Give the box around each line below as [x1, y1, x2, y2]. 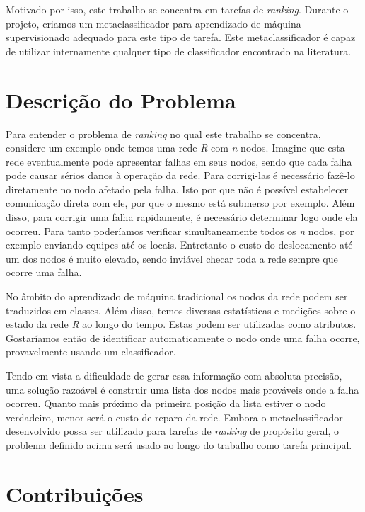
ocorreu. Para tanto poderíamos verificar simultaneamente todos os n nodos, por [6, 223, 354, 238]
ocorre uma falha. [6, 265, 82, 280]
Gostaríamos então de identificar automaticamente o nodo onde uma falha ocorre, [6, 330, 360, 345]
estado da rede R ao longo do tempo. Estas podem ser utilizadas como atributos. [6, 317, 357, 331]
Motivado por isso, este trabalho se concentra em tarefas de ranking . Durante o [6, 2, 349, 16]
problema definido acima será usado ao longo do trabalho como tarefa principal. [6, 437, 352, 452]
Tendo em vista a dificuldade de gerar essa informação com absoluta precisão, [6, 368, 342, 382]
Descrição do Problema [6, 85, 236, 114]
